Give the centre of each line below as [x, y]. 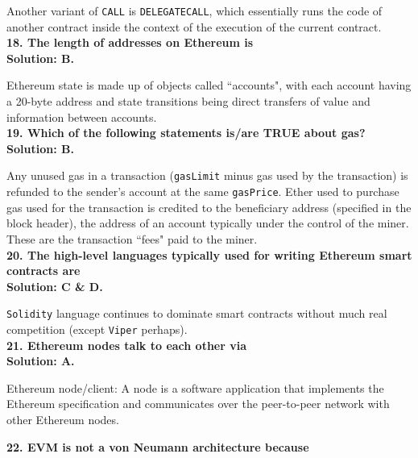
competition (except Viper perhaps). [97, 329]
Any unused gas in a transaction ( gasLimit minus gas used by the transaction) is [207, 175]
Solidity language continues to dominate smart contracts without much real [197, 313]
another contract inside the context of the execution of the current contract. [194, 26]
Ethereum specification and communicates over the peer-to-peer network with [198, 404]
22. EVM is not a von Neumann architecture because [158, 446]
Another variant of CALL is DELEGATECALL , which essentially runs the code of [195, 10]
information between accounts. [82, 117]
